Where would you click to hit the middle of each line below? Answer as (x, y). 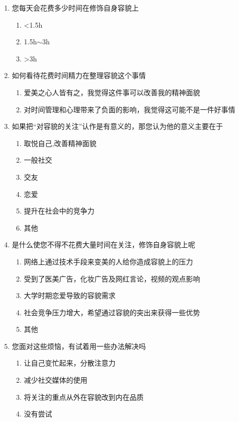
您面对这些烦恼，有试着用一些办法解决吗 (79, 346)
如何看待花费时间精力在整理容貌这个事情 (79, 75)
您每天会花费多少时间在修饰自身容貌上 (75, 8)
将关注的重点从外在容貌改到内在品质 (84, 397)
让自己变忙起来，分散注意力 (70, 363)
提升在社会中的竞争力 (59, 211)
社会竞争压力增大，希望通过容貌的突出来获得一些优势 (112, 312)
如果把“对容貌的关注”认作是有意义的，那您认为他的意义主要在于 (117, 126)
